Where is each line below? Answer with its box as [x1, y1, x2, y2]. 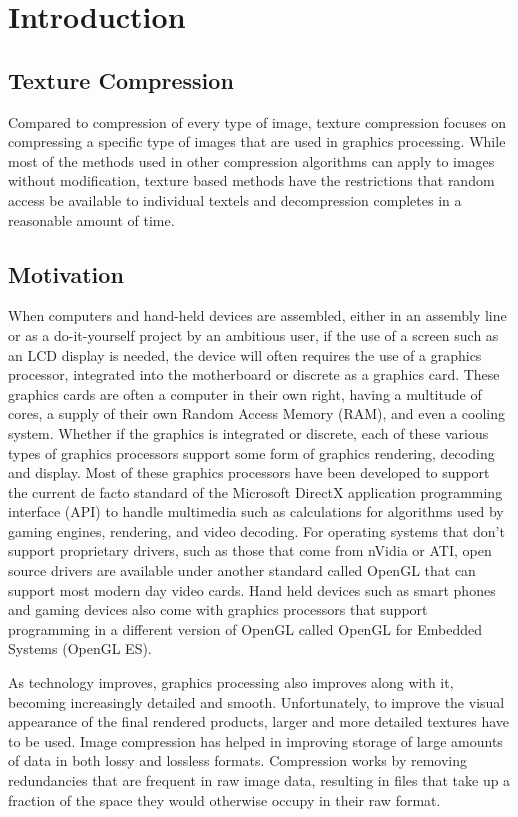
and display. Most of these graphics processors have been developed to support [8, 462, 490, 483]
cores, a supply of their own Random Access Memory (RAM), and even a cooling [8, 403, 505, 424]
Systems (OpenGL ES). [8, 638, 152, 659]
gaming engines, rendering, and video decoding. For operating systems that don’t [8, 520, 505, 541]
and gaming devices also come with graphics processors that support [8, 599, 428, 620]
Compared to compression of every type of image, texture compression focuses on [8, 111, 506, 132]
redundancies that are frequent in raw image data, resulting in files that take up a [8, 770, 511, 790]
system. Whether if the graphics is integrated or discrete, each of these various [8, 422, 489, 443]
